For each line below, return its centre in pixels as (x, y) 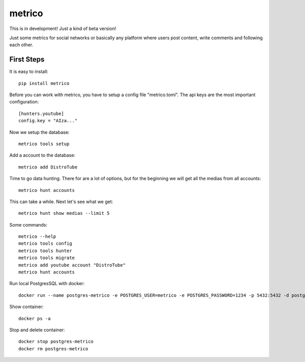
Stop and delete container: (37, 330)
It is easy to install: (29, 72)
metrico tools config (45, 244)
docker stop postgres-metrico (56, 342)
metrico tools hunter (45, 250)
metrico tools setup (44, 144)
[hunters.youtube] (41, 114)
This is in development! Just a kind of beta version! (63, 29)
